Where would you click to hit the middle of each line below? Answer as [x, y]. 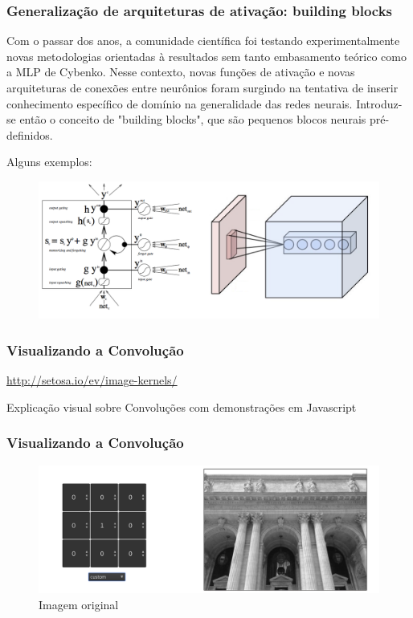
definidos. [30, 134]
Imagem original [79, 605]
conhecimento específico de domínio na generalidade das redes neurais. [180, 103]
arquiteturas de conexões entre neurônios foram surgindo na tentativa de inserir [202, 87]
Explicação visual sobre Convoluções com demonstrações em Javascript [182, 407]
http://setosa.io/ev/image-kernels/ [92, 380]
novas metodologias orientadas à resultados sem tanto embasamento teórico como [206, 56]
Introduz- [379, 103]
